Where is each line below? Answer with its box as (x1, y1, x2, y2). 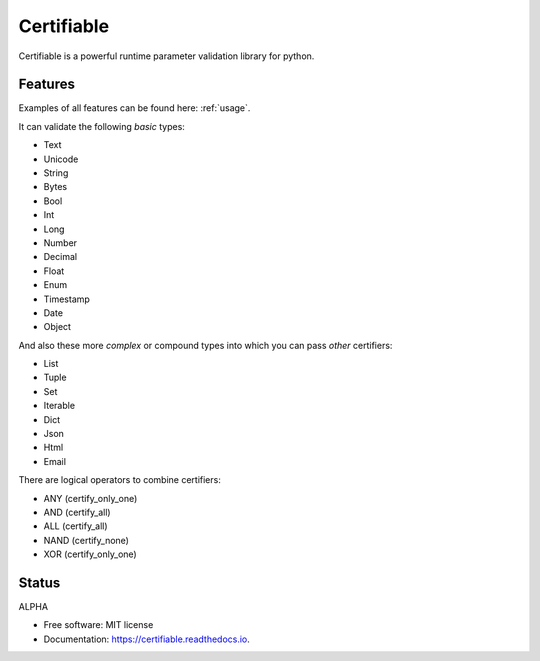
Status (18, 574, 61, 591)
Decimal (43, 251, 78, 263)
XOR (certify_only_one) (43, 548, 137, 560)
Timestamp (43, 293, 90, 305)
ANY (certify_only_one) (43, 492, 138, 504)
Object (43, 321, 72, 333)
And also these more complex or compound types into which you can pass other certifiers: (18, 339, 393, 351)
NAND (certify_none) (43, 534, 130, 546)
